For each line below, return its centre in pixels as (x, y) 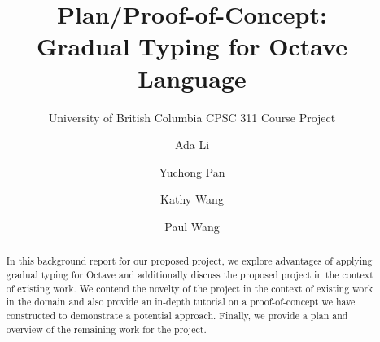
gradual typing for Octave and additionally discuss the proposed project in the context (190, 274)
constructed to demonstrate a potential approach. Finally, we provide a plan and (177, 315)
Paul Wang (192, 226)
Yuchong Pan (192, 171)
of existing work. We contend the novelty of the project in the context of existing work (190, 288)
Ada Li (192, 145)
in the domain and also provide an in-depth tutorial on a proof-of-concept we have (181, 302)
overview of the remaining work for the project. (106, 329)
